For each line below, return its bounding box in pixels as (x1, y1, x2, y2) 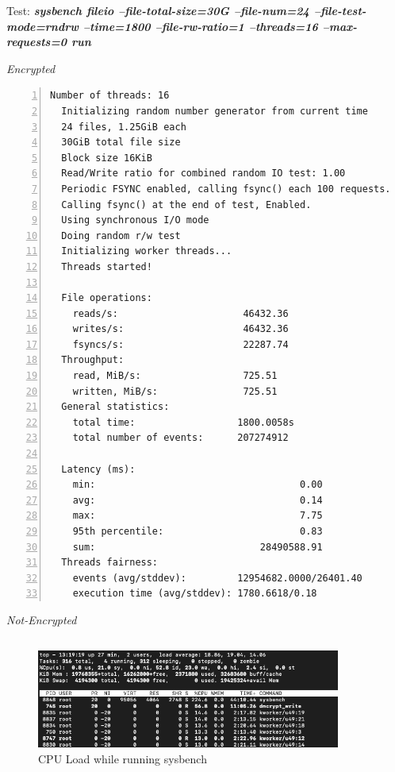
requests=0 (6, 33, 67, 50)
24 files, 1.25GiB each (61, 121, 186, 133)
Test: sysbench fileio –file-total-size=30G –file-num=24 (6, 2, 309, 18)
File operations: (61, 292, 152, 304)
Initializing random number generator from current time (61, 105, 368, 117)
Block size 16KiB (61, 152, 152, 164)
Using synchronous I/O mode (61, 214, 209, 226)
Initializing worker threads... (61, 245, 232, 257)
